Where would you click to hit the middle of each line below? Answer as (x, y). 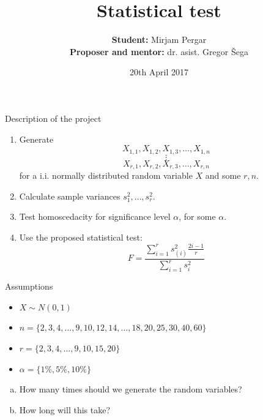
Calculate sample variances (70, 196)
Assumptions (29, 286)
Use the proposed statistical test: (81, 237)
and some (223, 175)
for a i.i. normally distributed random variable (106, 175)
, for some (197, 216)
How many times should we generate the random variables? (131, 389)
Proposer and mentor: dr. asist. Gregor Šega (159, 51)
